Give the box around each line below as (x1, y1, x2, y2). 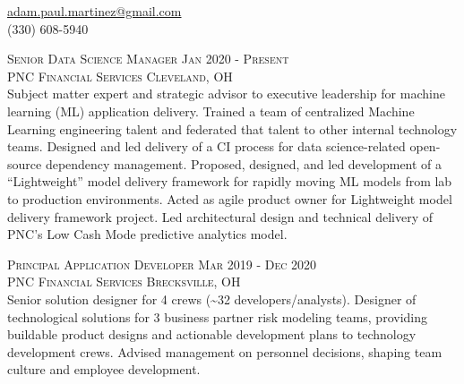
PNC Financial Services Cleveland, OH (7, 66, 233, 85)
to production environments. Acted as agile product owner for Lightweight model (7, 189, 452, 208)
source (7, 154, 42, 173)
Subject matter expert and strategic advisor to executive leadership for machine (7, 84, 445, 103)
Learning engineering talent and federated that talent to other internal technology (7, 119, 458, 138)
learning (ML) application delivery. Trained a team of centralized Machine (7, 101, 415, 120)
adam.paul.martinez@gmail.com (7, 2, 182, 20)
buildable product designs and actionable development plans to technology (7, 325, 417, 344)
